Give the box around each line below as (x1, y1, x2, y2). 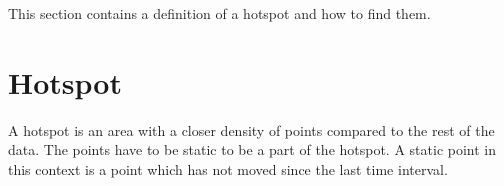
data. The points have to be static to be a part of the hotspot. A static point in (8, 139, 497, 160)
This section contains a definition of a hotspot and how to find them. (8, 3, 431, 23)
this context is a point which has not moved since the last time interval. (8, 158, 448, 179)
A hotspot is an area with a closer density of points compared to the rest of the (8, 119, 495, 140)
